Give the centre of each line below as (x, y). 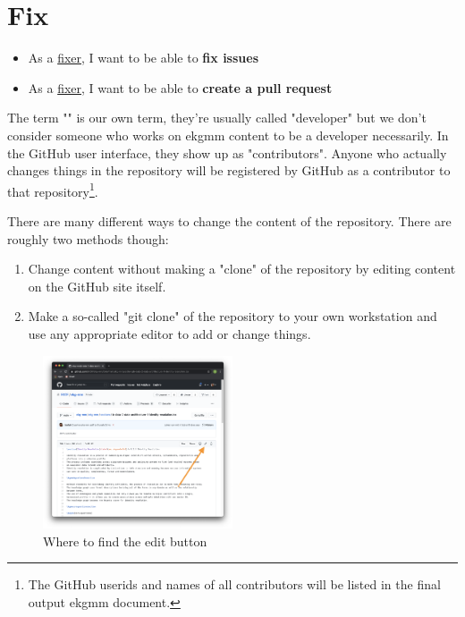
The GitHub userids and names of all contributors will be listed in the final (234, 584)
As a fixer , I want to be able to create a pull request (180, 87)
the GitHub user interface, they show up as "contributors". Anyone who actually (227, 152)
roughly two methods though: (88, 238)
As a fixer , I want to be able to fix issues (144, 58)
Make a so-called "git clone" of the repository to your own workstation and (232, 316)
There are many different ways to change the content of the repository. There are (229, 220)
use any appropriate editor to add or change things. (169, 333)
